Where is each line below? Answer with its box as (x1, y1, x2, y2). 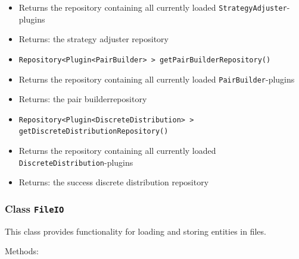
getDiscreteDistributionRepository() (18, 127, 169, 136)
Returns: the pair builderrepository (18, 93, 147, 105)
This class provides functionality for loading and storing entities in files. (5, 225, 266, 237)
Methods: (5, 245, 39, 257)
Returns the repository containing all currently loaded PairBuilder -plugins (18, 72, 295, 85)
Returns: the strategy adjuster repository (18, 33, 169, 45)
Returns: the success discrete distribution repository (18, 176, 209, 188)
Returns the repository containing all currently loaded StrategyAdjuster (18, 1, 287, 13)
